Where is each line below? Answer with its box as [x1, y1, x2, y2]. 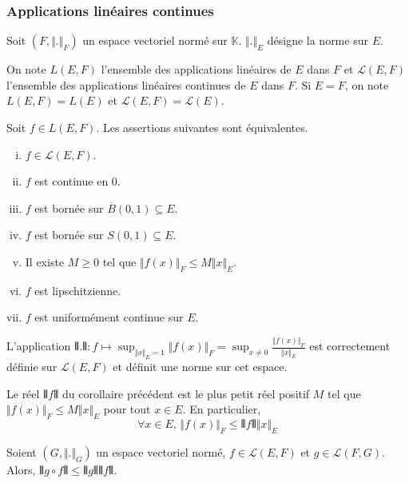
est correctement [309, 337, 391, 354]
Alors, [6, 461, 36, 477]
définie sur [6, 357, 58, 374]
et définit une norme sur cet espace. [113, 357, 288, 374]
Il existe [25, 253, 65, 269]
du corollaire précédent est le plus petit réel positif [62, 385, 310, 401]
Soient [6, 443, 37, 460]
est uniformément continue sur [34, 309, 184, 325]
